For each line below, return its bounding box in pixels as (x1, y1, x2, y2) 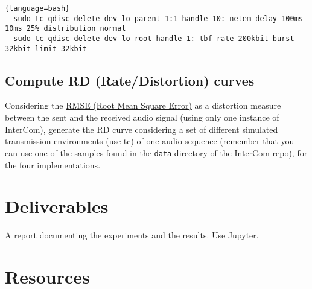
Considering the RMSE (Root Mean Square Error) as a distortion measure (5, 99, 281, 112)
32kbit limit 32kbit (5, 44, 88, 53)
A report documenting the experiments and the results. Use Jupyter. (5, 229, 259, 241)
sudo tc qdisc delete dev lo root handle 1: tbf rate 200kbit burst (13, 34, 294, 43)
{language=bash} (5, 4, 70, 13)
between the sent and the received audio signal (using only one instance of (5, 111, 279, 124)
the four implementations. (5, 158, 101, 171)
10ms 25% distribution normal (5, 24, 126, 33)
